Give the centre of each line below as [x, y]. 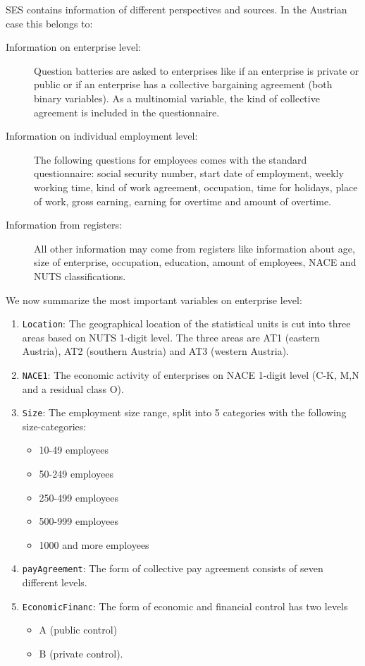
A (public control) [78, 630]
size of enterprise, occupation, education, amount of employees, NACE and [195, 262]
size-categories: [54, 426]
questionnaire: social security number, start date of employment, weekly [189, 173]
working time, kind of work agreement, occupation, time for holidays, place [196, 187]
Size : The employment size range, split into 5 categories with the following [184, 412]
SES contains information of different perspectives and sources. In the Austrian [177, 9]
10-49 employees [74, 450]
